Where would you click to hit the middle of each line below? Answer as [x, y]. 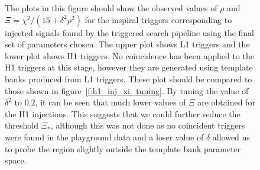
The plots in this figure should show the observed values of [111, 8]
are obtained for [226, 102]
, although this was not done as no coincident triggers [148, 125]
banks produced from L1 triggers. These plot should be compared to [129, 78]
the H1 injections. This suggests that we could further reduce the [123, 113]
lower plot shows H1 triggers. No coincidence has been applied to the [129, 55]
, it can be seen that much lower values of [110, 102]
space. [16, 160]
